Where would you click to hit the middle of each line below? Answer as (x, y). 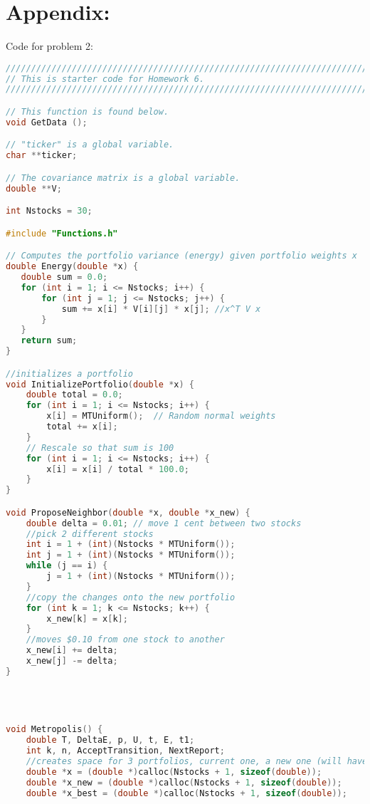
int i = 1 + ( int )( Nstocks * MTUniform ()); (131, 544)
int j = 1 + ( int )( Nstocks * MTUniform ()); (131, 555)
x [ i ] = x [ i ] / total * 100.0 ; (118, 469)
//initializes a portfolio (69, 374)
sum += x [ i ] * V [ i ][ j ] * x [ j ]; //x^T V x (161, 309)
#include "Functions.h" (62, 233)
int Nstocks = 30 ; (49, 211)
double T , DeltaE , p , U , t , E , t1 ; (110, 740)
